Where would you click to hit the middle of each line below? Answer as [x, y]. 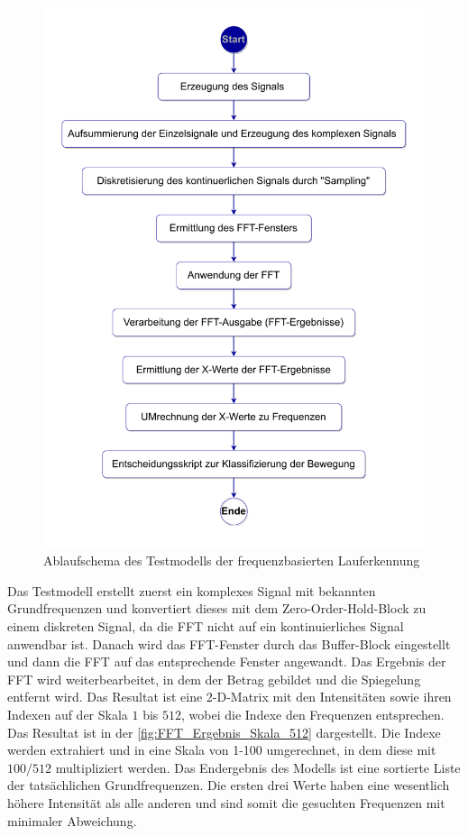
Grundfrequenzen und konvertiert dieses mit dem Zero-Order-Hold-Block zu [217, 608]
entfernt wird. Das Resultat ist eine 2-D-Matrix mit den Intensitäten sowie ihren [229, 697]
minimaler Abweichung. [72, 820]
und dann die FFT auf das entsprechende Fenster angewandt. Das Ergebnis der [227, 661]
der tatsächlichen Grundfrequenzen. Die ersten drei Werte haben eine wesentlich [229, 785]
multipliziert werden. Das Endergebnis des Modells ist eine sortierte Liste [258, 767]
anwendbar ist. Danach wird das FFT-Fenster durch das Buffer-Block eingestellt [229, 643]
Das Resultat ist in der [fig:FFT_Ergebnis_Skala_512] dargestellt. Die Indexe [224, 732]
